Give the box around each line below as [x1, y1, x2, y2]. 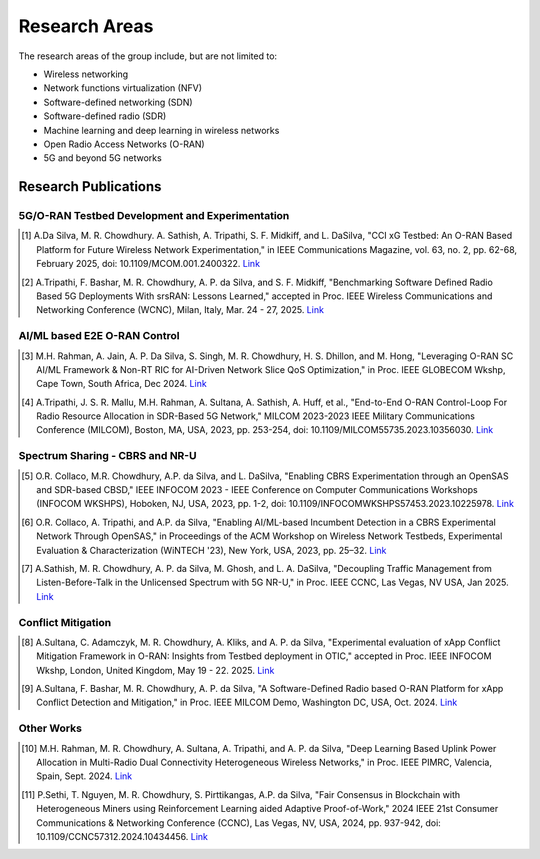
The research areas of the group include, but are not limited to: [18, 50, 278, 62]
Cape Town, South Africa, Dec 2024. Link [36, 378, 207, 390]
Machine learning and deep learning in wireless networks [43, 124, 280, 136]
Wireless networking [43, 68, 129, 80]
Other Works [18, 721, 82, 735]
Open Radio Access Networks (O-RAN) [43, 138, 205, 150]
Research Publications [18, 178, 162, 195]
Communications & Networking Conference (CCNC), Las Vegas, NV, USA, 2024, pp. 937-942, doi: [36, 816, 442, 829]
